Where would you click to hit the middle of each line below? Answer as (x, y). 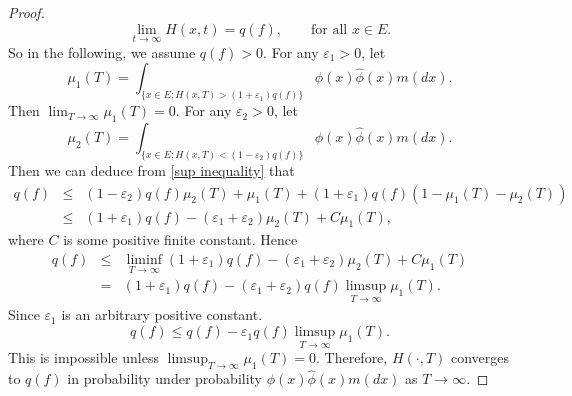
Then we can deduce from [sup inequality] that (151, 169)
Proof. (26, 12)
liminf (144, 259)
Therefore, (356, 357)
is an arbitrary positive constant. (162, 314)
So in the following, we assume (102, 51)
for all (329, 29)
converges (480, 357)
